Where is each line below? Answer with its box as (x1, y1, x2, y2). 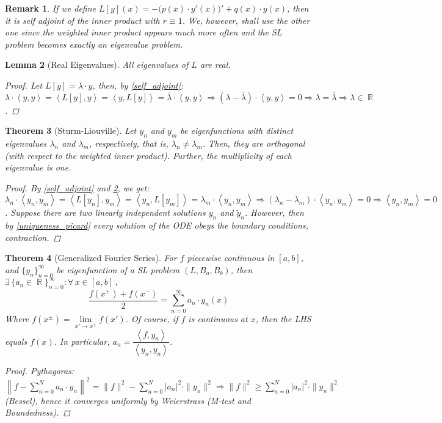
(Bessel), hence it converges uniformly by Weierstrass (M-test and (5, 394, 251, 406)
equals (5, 334, 27, 347)
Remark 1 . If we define (5, 2, 96, 14)
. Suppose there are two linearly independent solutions (5, 206, 206, 219)
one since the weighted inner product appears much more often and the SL (5, 26, 282, 39)
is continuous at (188, 312, 248, 325)
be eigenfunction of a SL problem (56, 263, 179, 276)
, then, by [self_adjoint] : (92, 78, 184, 91)
